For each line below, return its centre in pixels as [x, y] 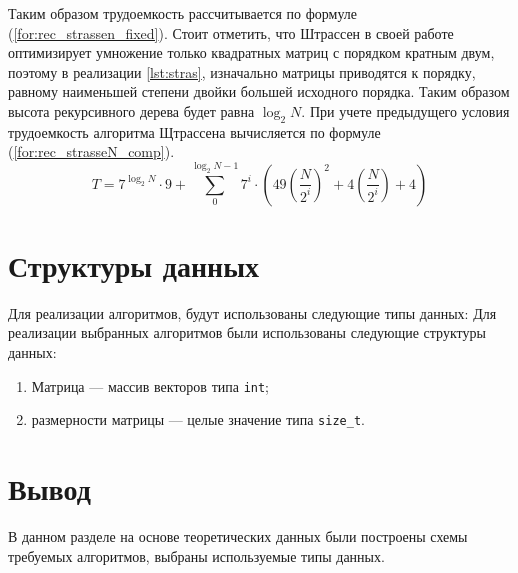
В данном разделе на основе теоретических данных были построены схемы [238, 536]
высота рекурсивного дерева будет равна [131, 110]
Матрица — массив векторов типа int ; [150, 385]
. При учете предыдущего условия [405, 110]
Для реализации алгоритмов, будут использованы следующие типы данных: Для [252, 312]
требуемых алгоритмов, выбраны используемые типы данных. [196, 555]
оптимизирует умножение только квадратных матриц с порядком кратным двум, [251, 52]
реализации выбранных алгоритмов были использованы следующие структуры [247, 332]
